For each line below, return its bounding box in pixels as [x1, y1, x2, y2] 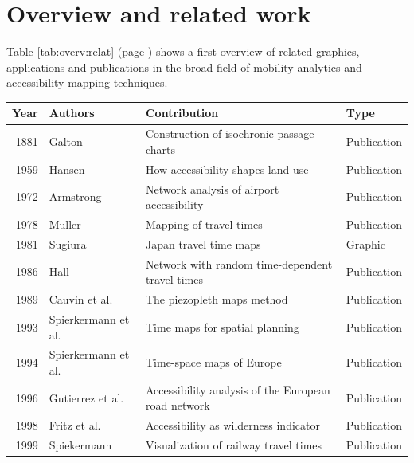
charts [145, 140, 176, 157]
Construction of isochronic [145, 125, 274, 142]
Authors [49, 104, 95, 121]
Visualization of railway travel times [145, 437, 322, 453]
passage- [277, 125, 318, 142]
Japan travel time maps [145, 235, 261, 252]
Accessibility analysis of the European [145, 381, 330, 398]
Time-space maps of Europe [145, 354, 282, 371]
